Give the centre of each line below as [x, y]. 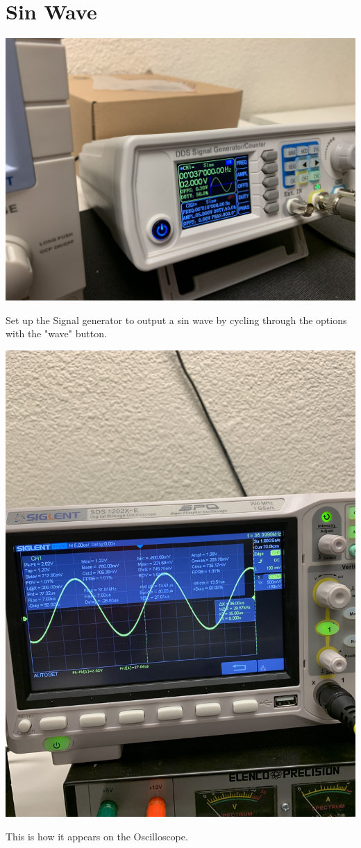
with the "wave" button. [56, 333]
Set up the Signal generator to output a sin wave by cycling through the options [176, 320]
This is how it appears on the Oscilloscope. [97, 836]
